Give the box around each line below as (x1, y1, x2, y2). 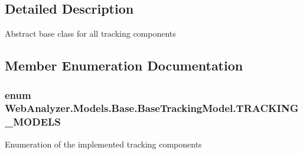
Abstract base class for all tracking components (5, 27, 176, 40)
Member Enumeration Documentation (5, 56, 243, 75)
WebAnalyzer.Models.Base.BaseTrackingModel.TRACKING (5, 101, 299, 115)
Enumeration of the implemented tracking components (5, 137, 202, 150)
